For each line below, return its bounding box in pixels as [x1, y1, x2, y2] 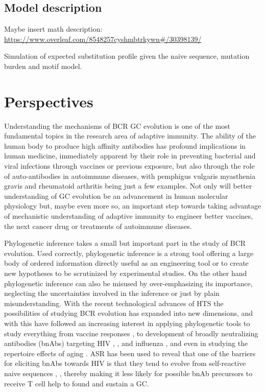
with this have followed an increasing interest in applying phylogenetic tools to [4, 317, 250, 328]
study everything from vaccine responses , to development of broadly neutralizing [4, 328, 258, 338]
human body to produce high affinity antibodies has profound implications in [4, 140, 246, 151]
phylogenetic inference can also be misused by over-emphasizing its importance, [4, 278, 253, 288]
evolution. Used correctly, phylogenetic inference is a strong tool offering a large [4, 247, 254, 258]
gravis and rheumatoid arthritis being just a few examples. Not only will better [4, 180, 252, 191]
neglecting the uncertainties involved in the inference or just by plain [4, 288, 220, 298]
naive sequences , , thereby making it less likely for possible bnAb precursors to [4, 367, 253, 378]
